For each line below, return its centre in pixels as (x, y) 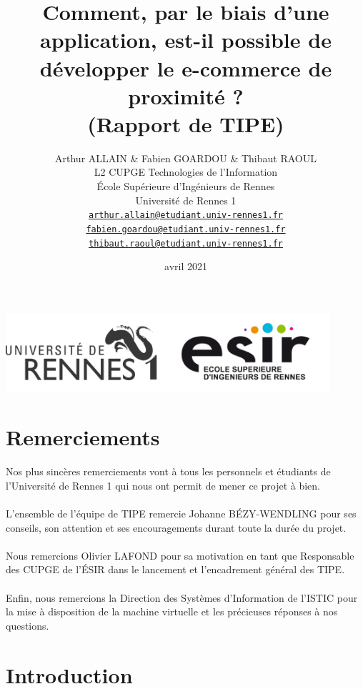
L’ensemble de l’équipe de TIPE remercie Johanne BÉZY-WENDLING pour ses (181, 514)
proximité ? (186, 95)
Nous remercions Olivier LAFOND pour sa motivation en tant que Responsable (180, 555)
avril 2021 (186, 266)
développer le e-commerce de (186, 68)
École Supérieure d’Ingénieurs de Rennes (186, 186)
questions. (28, 625)
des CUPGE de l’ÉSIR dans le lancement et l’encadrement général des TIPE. (175, 569)
